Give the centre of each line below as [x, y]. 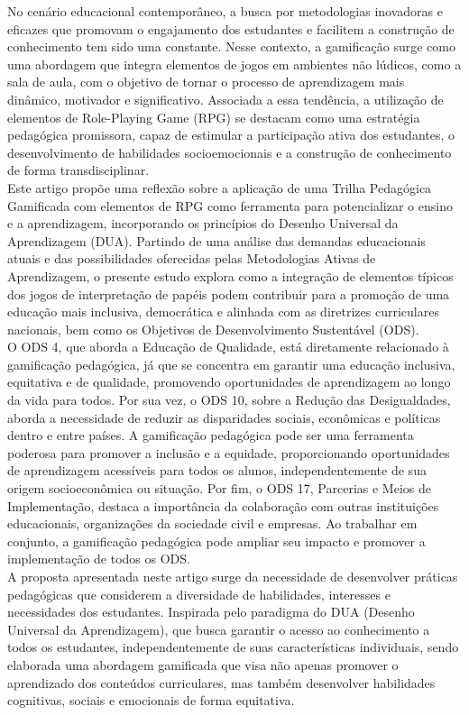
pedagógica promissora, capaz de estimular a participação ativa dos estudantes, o [231, 135]
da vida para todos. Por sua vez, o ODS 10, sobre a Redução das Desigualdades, [229, 400]
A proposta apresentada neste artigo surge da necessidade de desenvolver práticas [233, 576]
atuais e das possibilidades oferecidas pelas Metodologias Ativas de [192, 258]
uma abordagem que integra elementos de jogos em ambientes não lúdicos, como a [234, 64]
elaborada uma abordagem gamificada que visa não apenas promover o [203, 664]
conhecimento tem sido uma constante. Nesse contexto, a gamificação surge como [231, 46]
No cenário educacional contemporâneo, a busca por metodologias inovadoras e [225, 11]
